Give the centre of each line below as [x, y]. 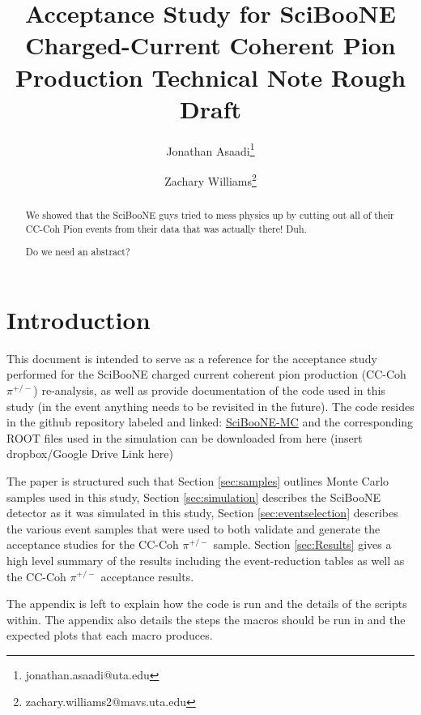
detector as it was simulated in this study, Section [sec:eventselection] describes [202, 513]
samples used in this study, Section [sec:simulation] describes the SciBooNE [193, 497]
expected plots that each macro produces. [110, 635]
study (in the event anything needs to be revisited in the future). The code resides [210, 406]
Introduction [79, 319]
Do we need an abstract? [78, 252]
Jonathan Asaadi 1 [210, 149]
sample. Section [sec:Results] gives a [302, 544]
